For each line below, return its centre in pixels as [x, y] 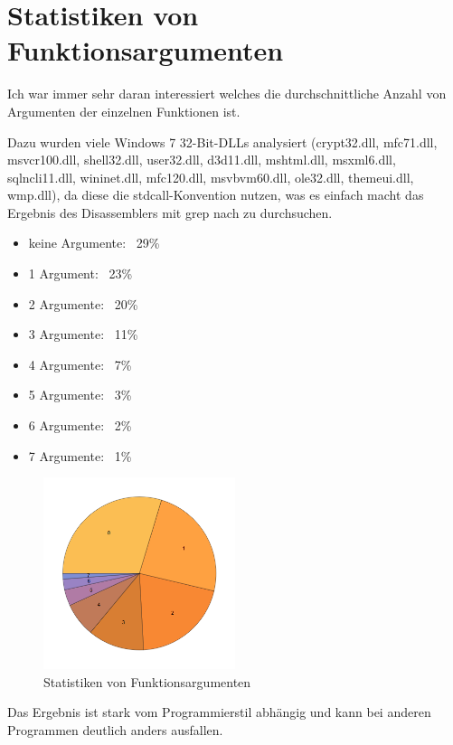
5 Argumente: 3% [80, 395]
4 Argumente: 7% [80, 364]
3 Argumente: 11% [83, 334]
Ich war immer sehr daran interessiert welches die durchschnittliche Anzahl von [227, 94]
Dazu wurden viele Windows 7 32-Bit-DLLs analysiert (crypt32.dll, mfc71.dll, [222, 141]
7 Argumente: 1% [80, 455]
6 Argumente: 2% [80, 425]
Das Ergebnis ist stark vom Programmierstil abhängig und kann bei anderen [219, 712]
